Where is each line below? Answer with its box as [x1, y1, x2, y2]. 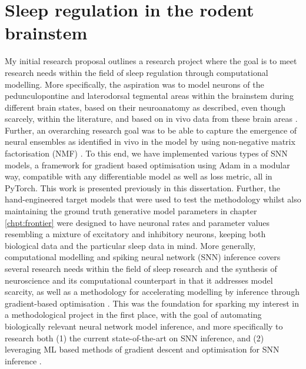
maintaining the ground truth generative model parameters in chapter [5, 205, 257, 217]
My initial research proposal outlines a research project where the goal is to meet [5, 55, 297, 67]
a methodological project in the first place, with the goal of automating [5, 308, 262, 321]
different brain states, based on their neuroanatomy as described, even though [5, 101, 285, 113]
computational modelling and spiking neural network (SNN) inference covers [5, 251, 281, 263]
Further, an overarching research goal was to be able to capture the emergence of [5, 124, 297, 136]
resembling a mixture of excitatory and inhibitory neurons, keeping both [5, 228, 266, 240]
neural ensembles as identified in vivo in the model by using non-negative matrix [5, 135, 295, 148]
